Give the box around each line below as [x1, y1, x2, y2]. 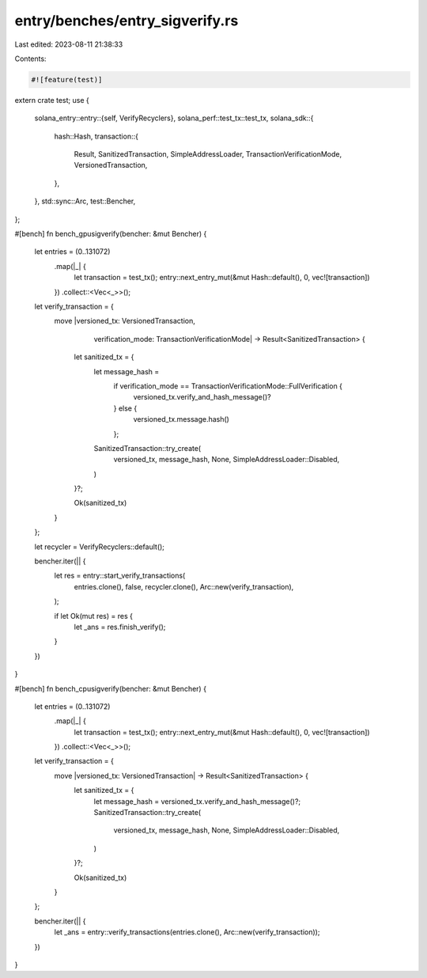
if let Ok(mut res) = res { [54, 611, 134, 620]
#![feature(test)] [31, 75, 103, 84]
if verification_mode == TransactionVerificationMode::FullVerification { [113, 381, 343, 391]
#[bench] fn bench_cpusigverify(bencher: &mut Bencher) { [14, 684, 207, 693]
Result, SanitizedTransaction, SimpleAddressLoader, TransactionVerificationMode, [74, 150, 342, 159]
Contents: [14, 54, 47, 63]
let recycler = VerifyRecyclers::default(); [34, 542, 165, 552]
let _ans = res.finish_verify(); [74, 622, 166, 631]
